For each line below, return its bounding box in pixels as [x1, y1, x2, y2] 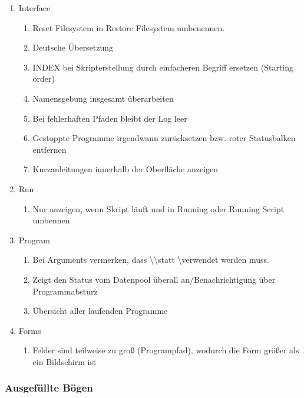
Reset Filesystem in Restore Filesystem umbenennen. [32, 21, 225, 34]
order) [32, 72, 55, 85]
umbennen [32, 214, 70, 226]
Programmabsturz [32, 285, 98, 297]
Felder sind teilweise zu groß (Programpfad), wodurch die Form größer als [32, 344, 299, 356]
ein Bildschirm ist [32, 355, 97, 367]
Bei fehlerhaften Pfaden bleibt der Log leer [32, 112, 187, 124]
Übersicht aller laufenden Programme [32, 305, 168, 317]
